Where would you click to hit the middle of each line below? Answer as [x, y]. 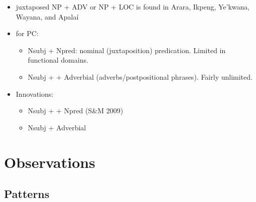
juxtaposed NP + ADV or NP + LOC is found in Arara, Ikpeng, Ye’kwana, [133, 7]
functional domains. [58, 60]
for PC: [27, 33]
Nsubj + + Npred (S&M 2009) [76, 111]
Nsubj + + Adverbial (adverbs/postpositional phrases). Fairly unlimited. [140, 76]
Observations [50, 162]
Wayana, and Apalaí [47, 16]
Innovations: [35, 93]
